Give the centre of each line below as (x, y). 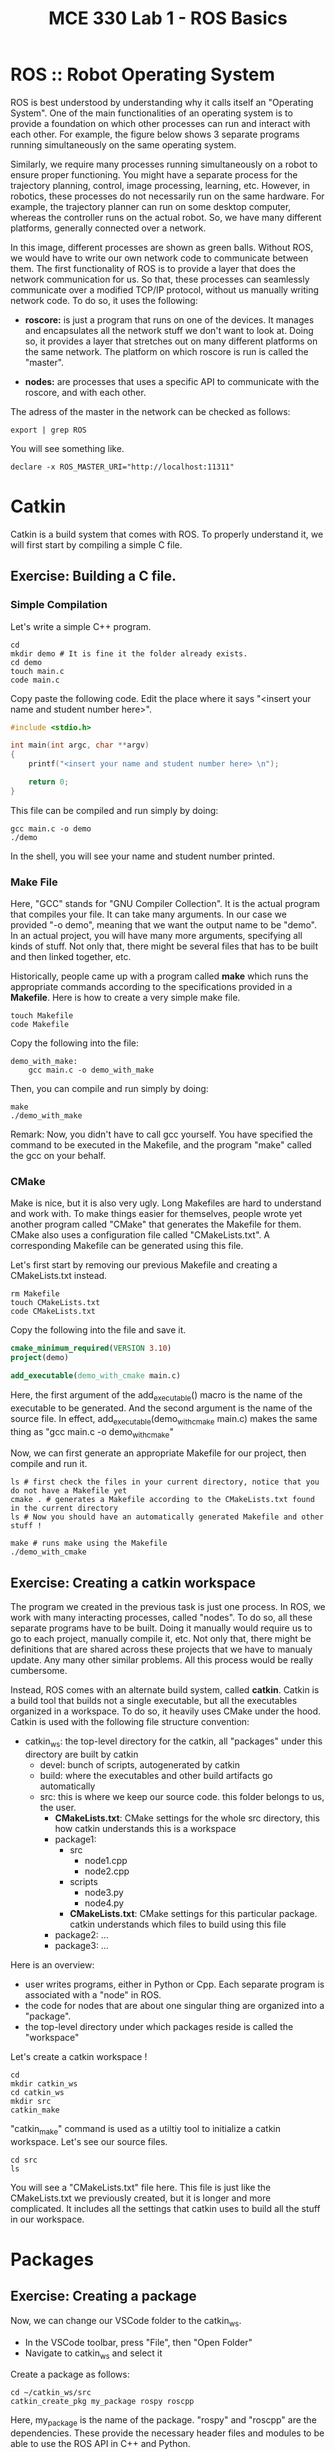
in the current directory (64, 1508)
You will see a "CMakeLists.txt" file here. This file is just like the (141, 2187)
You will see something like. (67, 448)
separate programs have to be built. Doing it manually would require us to (161, 1628)
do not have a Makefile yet (69, 1491)
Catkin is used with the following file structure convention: (130, 1722)
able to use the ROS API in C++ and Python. (100, 2444)
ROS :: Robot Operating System (143, 74)
